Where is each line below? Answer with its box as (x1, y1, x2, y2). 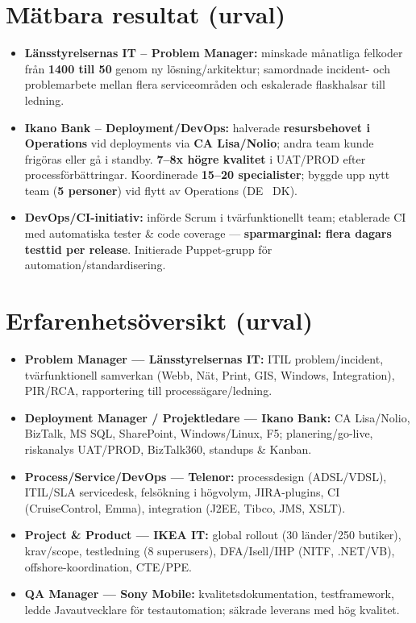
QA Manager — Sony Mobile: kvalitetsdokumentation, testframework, (24, 585, 394, 602)
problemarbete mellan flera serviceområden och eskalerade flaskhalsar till (24, 76, 385, 93)
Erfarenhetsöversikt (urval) (6, 304, 313, 337)
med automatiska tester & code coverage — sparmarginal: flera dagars (24, 225, 392, 242)
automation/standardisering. (24, 256, 166, 273)
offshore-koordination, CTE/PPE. (24, 558, 192, 575)
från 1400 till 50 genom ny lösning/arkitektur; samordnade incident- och (24, 60, 390, 77)
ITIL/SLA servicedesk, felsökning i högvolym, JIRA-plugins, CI (24, 484, 340, 500)
